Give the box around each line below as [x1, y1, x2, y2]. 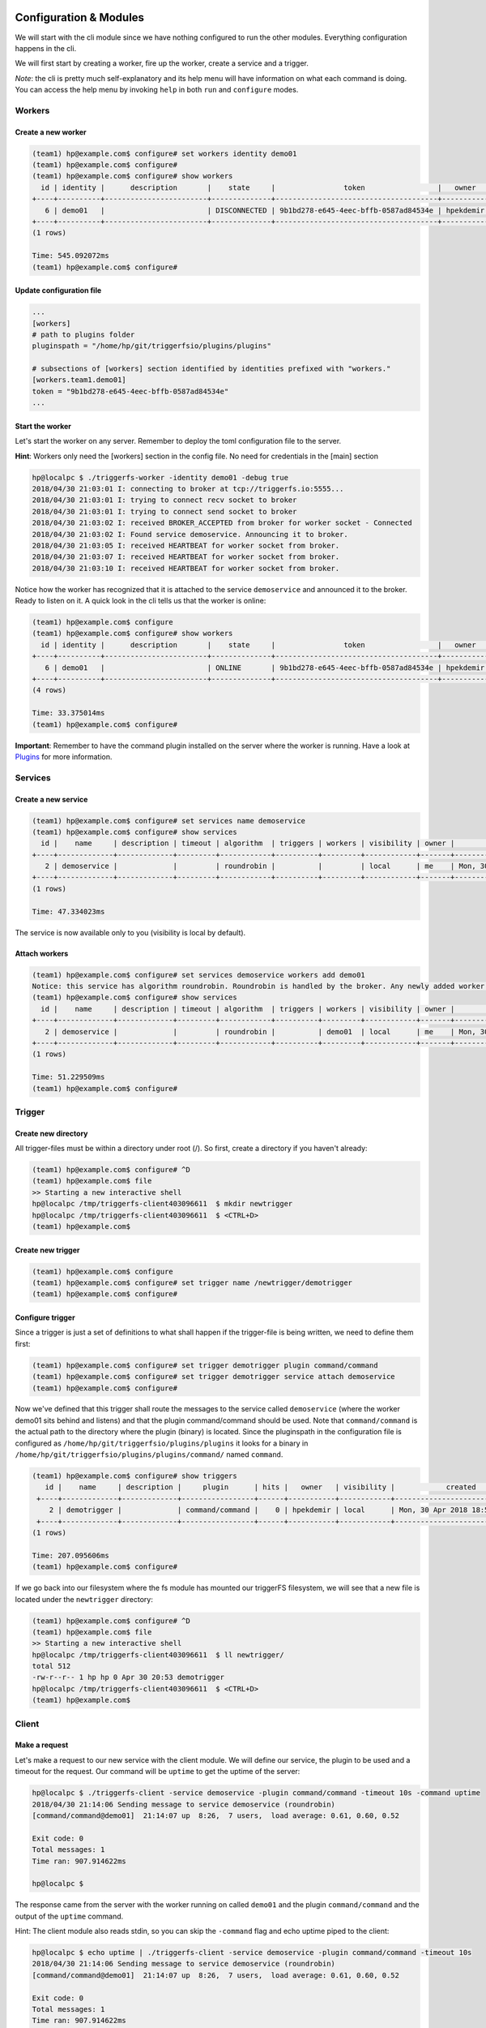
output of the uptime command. [15, 1911, 124, 1921]
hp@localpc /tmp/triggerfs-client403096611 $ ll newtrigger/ [32, 1650, 284, 1659]
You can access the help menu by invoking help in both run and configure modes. [15, 85, 299, 95]
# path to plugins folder [32, 329, 135, 339]
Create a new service [15, 794, 88, 804]
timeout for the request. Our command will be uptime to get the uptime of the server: [15, 1767, 301, 1777]
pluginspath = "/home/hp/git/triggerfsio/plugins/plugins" [32, 342, 271, 350]
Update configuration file [15, 286, 102, 295]
